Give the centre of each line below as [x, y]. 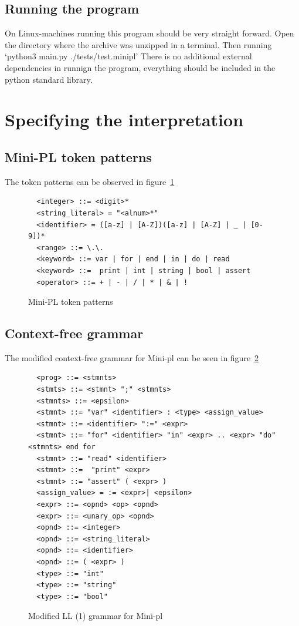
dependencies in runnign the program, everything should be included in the [140, 67]
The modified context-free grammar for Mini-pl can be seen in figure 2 [132, 357]
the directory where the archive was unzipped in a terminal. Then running [138, 44]
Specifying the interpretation [124, 120]
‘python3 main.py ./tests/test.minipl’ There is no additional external [128, 56]
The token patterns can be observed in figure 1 [90, 181]
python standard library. [49, 79]
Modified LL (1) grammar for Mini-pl [96, 616]
